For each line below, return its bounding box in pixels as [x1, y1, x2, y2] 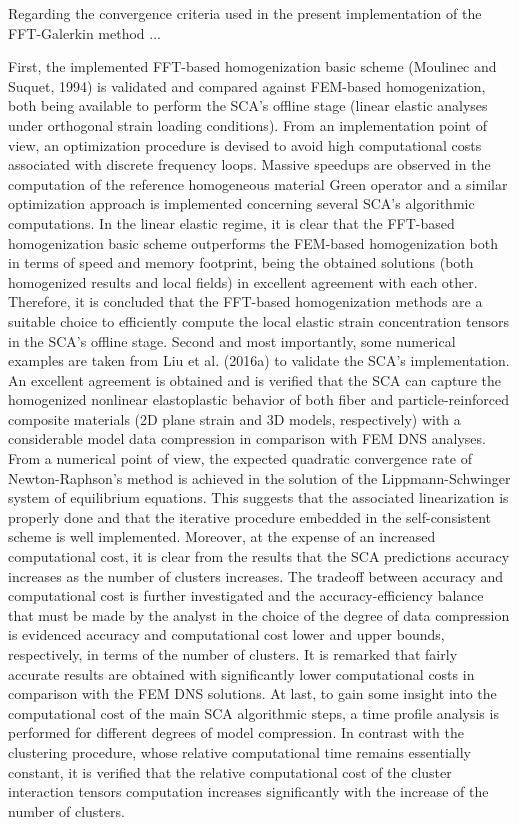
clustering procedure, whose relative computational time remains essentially [8, 741, 471, 762]
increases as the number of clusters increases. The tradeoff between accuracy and [8, 565, 503, 586]
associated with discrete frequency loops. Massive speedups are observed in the [8, 154, 491, 175]
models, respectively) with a [289, 408, 461, 429]
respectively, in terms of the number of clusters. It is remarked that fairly [8, 644, 458, 664]
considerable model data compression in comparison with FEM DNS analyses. [8, 428, 486, 449]
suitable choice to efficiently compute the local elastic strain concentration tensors [8, 310, 509, 331]
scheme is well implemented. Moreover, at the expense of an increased [8, 526, 436, 547]
